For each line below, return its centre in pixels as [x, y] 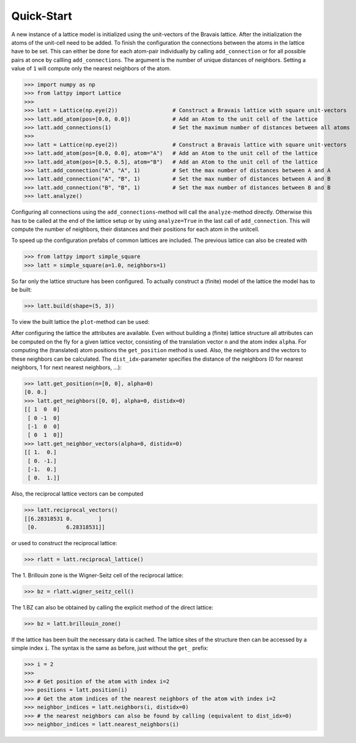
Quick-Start [42, 16]
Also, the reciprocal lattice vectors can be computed [77, 494]
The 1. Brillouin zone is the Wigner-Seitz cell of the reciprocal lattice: [97, 575]
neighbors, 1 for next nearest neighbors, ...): [66, 367]
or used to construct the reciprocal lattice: [64, 543]
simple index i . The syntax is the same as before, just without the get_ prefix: [110, 648]
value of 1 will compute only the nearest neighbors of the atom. [91, 69]
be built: [22, 290]
